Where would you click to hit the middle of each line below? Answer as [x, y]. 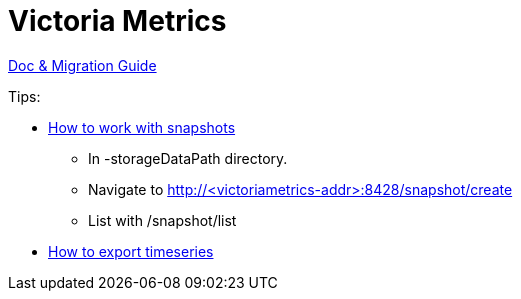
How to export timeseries [131, 251]
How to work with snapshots [142, 127]
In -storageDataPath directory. [188, 158]
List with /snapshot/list [162, 220]
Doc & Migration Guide [82, 65]
